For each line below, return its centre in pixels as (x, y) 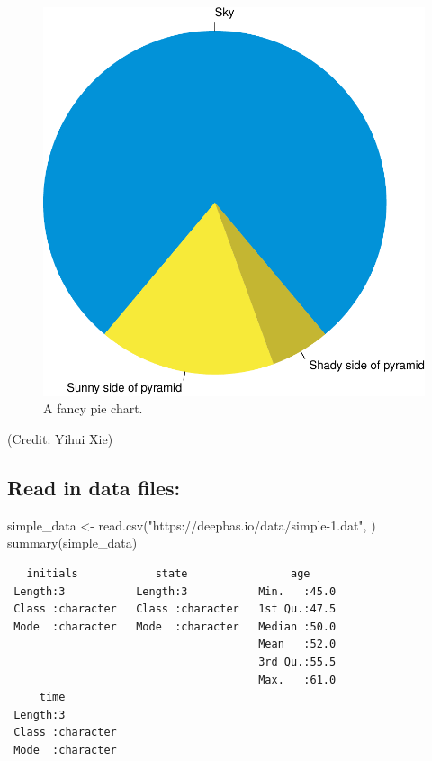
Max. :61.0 (297, 679)
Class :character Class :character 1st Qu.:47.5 (175, 609)
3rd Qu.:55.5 (297, 661)
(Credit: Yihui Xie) (60, 438)
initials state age (168, 573)
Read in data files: (94, 487)
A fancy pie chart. (93, 408)
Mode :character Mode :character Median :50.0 (175, 626)
